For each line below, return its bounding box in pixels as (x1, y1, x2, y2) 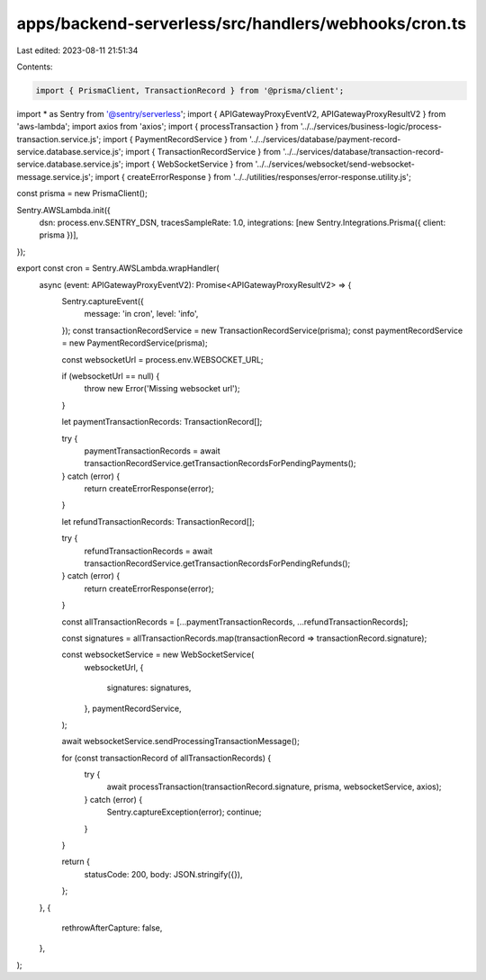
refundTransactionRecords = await (84, 545, 213, 556)
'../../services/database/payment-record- (248, 133, 401, 144)
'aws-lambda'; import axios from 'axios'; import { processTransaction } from (16, 121, 299, 132)
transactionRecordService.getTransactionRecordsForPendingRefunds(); (84, 558, 351, 569)
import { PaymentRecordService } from (103, 133, 247, 144)
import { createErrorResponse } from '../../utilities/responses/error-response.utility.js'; (94, 171, 411, 182)
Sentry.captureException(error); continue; (106, 806, 262, 818)
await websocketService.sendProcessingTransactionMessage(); (61, 736, 301, 747)
